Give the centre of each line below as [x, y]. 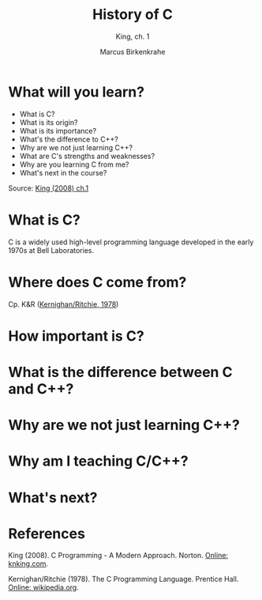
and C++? [41, 389]
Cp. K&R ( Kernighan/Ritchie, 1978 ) [64, 304]
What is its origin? [49, 122]
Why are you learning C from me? [74, 164]
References [47, 533]
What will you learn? [76, 92]
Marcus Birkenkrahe [133, 51]
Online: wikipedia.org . [43, 587]
